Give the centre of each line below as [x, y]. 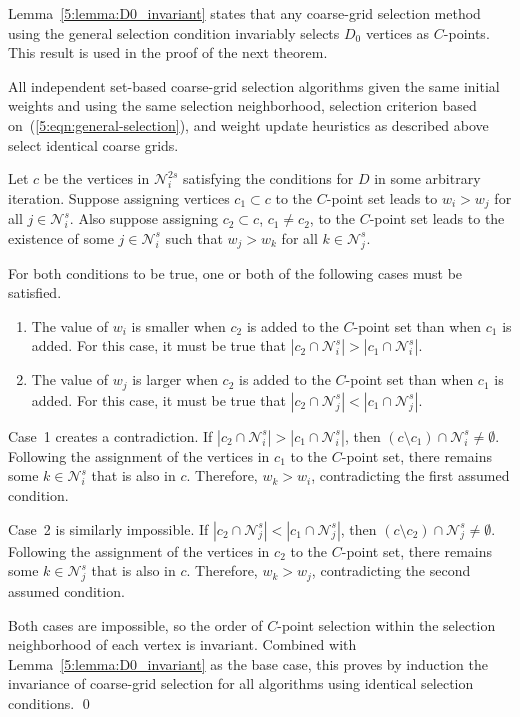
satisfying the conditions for [268, 178]
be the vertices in [96, 178]
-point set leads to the [437, 218]
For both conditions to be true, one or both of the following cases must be [235, 272]
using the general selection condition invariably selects [174, 32]
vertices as [397, 32]
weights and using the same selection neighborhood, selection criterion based [242, 105]
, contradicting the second [391, 570]
